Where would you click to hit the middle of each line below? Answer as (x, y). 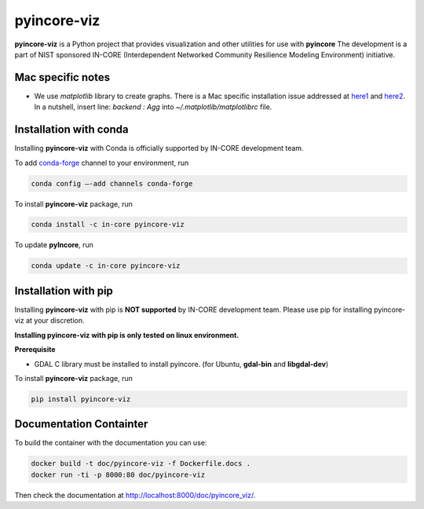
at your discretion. (55, 320)
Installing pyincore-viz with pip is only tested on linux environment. (127, 335)
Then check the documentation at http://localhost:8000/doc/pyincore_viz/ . (135, 495)
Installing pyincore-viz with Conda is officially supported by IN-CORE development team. (159, 148)
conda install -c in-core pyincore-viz (108, 225)
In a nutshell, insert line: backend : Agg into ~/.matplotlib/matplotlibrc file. (153, 107)
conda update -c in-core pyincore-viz (106, 266)
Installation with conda (71, 130)
